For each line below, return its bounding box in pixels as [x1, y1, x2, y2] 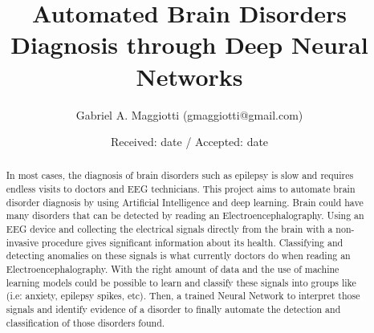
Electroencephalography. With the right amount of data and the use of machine [6, 262, 339, 276]
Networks [136, 59, 243, 92]
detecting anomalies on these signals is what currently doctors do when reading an [6, 249, 351, 262]
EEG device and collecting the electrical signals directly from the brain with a [6, 222, 333, 236]
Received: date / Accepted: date [110, 133, 269, 150]
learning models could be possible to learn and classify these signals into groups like [6, 275, 356, 289]
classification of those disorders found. [6, 315, 165, 329]
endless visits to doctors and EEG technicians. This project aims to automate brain [6, 182, 356, 196]
